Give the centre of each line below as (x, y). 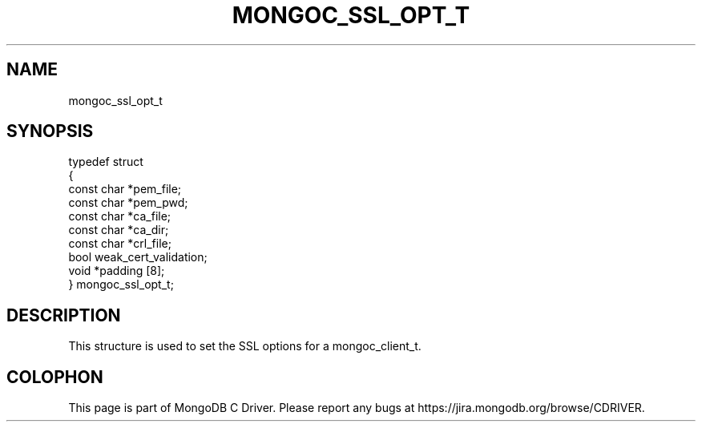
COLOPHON (55, 377)
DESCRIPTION (64, 315)
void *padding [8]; (117, 271)
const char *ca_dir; (119, 230)
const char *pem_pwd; (128, 203)
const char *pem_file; (125, 189)
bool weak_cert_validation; (138, 257)
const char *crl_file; (120, 244)
